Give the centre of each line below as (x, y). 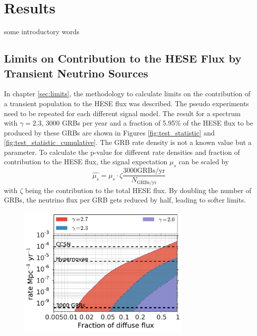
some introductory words (42, 32)
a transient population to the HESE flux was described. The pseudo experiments (127, 103)
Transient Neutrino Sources (76, 73)
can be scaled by (204, 162)
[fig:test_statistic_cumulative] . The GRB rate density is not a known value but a (128, 142)
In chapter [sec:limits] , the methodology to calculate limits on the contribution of (127, 94)
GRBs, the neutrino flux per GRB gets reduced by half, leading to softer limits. (125, 200)
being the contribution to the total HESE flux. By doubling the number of (138, 190)
